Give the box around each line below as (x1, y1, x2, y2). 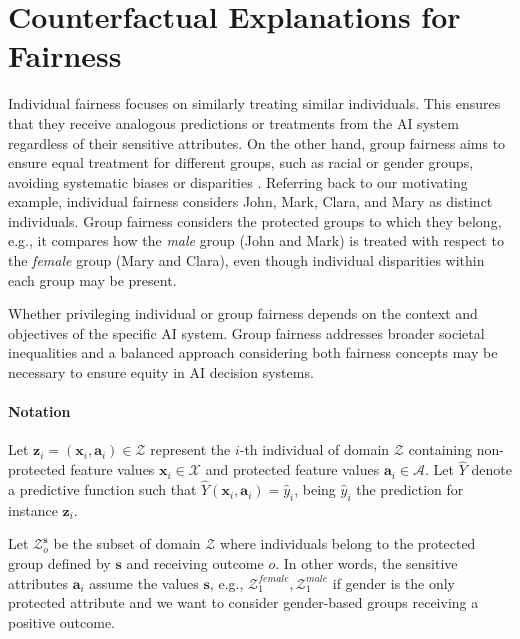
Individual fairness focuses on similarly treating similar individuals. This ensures (8, 93, 501, 114)
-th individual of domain (239, 439, 390, 460)
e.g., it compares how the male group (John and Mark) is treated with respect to (8, 230, 504, 251)
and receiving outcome (126, 553, 264, 574)
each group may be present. (8, 269, 177, 290)
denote (471, 459, 512, 480)
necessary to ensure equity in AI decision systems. (8, 362, 314, 383)
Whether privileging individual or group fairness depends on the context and (8, 303, 478, 324)
